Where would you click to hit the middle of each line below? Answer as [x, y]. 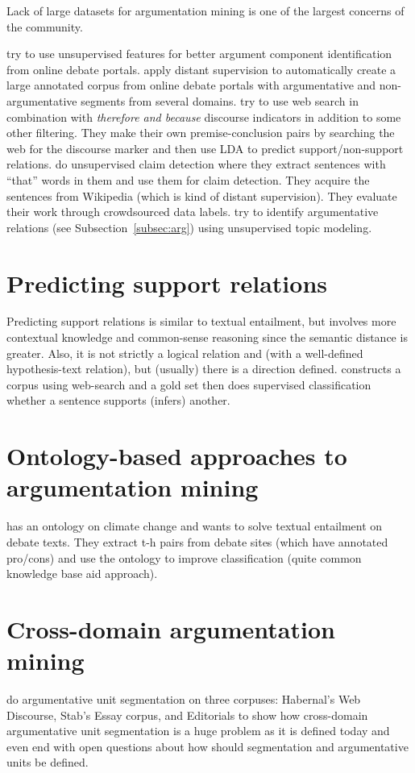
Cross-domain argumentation [171, 628]
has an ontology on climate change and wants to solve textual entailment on [195, 526]
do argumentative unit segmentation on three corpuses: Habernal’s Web [184, 699]
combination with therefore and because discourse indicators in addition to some [204, 116]
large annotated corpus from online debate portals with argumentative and [191, 85]
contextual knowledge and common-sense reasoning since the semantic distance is [207, 337]
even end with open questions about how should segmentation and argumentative [207, 746]
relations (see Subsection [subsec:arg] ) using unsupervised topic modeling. [189, 227]
